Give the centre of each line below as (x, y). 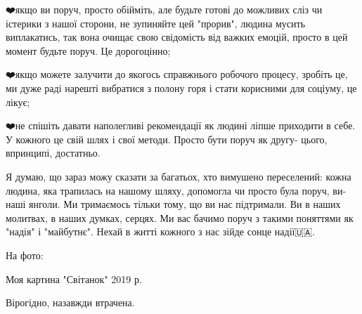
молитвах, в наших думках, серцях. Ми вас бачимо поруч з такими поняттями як (180, 217)
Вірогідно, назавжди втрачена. (70, 302)
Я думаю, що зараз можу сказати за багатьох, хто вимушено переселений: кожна (179, 176)
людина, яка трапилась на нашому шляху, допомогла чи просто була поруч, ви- (176, 190)
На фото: (25, 255)
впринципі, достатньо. (53, 153)
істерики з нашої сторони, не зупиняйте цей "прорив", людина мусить (156, 23)
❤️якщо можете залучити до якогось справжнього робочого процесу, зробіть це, (177, 74)
